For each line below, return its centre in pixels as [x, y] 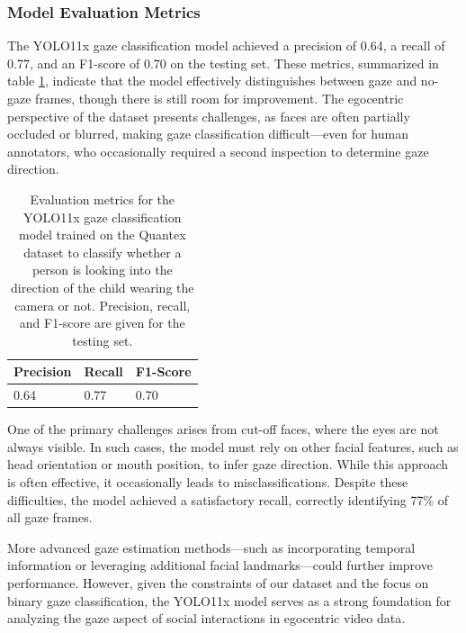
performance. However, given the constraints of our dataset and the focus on [218, 583]
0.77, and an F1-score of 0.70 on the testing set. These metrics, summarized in [223, 63]
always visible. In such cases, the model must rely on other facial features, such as [233, 446]
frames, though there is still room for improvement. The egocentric [220, 98]
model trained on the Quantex [103, 235]
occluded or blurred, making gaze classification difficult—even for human [208, 134]
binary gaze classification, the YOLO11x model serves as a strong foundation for [229, 600]
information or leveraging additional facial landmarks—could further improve [220, 565]
